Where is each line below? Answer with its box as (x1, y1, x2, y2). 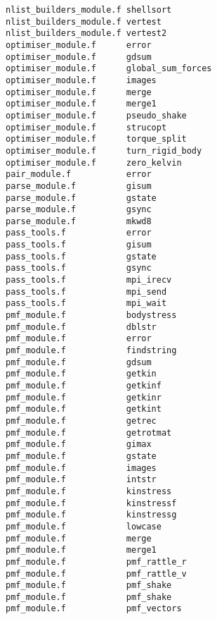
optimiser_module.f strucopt (6, 122, 167, 133)
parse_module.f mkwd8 (6, 216, 152, 226)
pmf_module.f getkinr (6, 392, 162, 403)
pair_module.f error (6, 169, 152, 180)
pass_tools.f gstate (6, 251, 157, 262)
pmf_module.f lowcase (6, 521, 162, 532)
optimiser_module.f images (6, 75, 157, 85)
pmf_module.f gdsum (6, 357, 152, 367)
